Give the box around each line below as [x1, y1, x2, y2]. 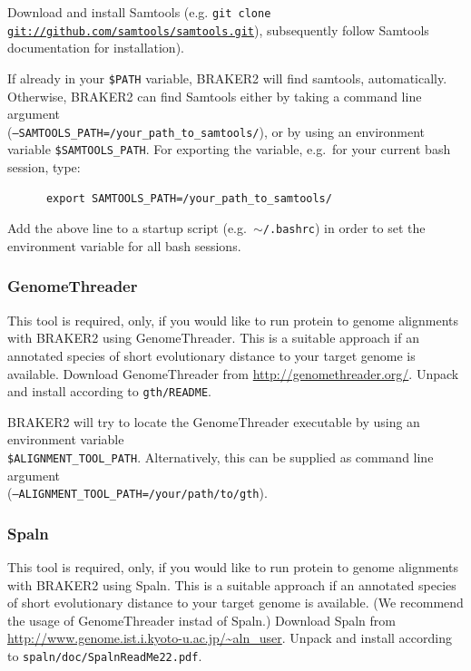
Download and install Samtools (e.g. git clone [7, 3, 271, 21]
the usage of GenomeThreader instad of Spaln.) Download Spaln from [7, 610, 396, 629]
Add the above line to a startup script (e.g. [7, 219, 247, 238]
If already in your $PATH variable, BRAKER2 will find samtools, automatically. [7, 68, 447, 87]
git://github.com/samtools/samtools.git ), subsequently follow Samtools [7, 20, 429, 39]
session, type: [7, 158, 81, 177]
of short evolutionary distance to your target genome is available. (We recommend [7, 593, 464, 612]
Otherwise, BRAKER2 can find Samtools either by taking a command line [7, 86, 422, 105]
